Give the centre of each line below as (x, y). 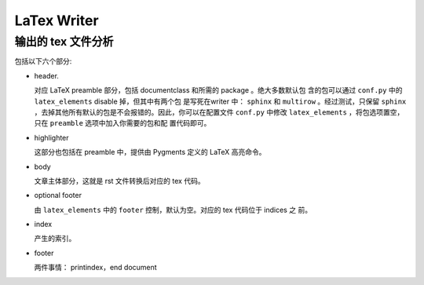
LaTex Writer (57, 20)
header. (46, 75)
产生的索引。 (55, 239)
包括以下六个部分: (43, 61)
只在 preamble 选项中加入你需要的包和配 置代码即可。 (122, 123)
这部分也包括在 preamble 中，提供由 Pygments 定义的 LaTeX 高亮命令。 (150, 152)
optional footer (58, 195)
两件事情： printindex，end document (95, 268)
